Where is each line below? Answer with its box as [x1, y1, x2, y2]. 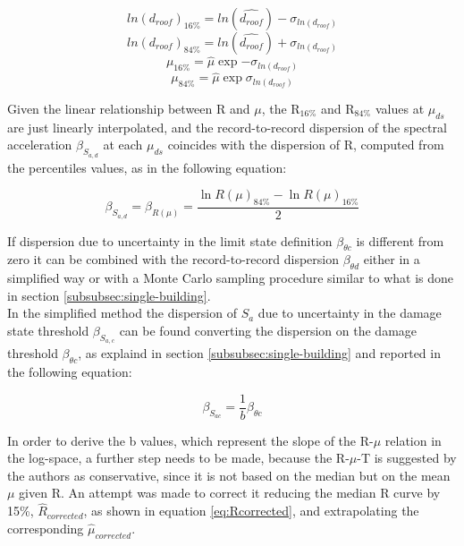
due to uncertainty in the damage [257, 303, 442, 322]
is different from [356, 231, 444, 250]
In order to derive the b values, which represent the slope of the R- [7, 431, 374, 449]
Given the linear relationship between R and [7, 99, 250, 118]
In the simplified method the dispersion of [7, 303, 237, 322]
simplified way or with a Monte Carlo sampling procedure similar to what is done [7, 269, 454, 287]
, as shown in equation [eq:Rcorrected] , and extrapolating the [83, 501, 419, 520]
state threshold [7, 321, 89, 340]
